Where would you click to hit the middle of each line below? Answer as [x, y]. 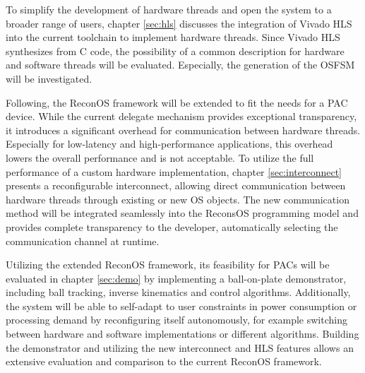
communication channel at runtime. [83, 241]
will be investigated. [49, 78]
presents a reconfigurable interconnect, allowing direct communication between [176, 185]
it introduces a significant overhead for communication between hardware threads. [183, 130]
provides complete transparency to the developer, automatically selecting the [172, 226]
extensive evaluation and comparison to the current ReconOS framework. [164, 361]
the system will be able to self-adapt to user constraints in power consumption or [181, 306]
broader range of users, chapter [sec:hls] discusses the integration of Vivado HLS [179, 23]
